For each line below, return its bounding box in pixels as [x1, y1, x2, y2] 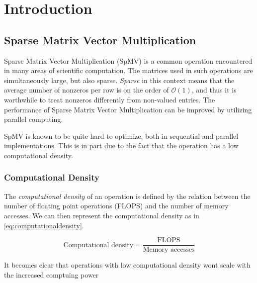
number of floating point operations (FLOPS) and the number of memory [4, 200, 229, 211]
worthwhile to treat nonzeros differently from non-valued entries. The [4, 94, 215, 104]
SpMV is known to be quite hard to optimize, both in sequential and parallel [4, 130, 239, 141]
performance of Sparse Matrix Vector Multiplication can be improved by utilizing [4, 104, 252, 114]
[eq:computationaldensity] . [4, 220, 84, 230]
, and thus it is [191, 85, 237, 95]
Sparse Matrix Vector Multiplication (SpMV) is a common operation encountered [4, 55, 253, 66]
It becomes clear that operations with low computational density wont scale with [4, 260, 251, 270]
